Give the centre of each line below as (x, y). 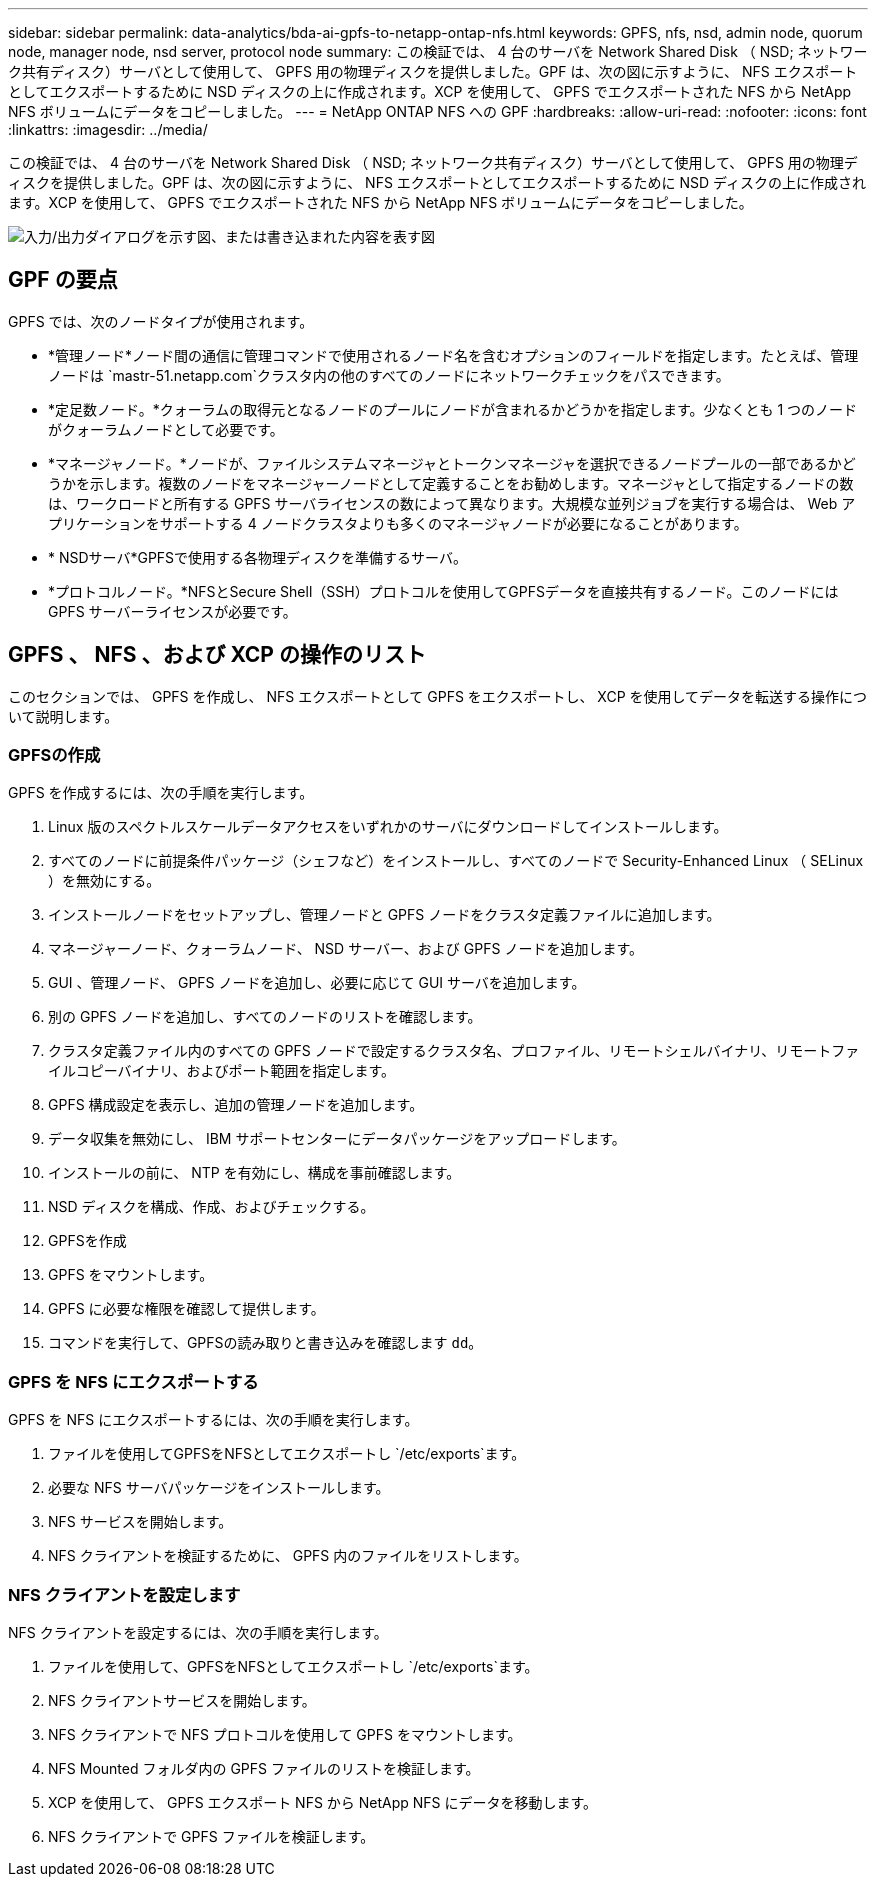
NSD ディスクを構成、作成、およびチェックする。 (211, 1207)
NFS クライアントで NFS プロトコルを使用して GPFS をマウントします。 (285, 1734)
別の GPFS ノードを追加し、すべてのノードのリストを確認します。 (265, 1017)
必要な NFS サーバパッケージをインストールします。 (219, 1488)
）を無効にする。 (104, 881)
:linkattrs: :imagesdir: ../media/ (108, 129)
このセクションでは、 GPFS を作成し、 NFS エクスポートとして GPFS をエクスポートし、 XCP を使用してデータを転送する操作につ (438, 696)
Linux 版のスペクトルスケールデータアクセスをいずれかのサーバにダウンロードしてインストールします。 (388, 827)
